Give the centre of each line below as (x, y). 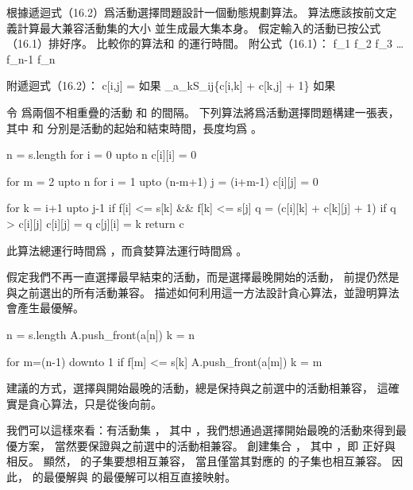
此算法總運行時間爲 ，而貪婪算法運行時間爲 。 (127, 250)
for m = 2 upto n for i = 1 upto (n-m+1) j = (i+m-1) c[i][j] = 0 (162, 181)
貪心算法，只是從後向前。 (95, 403)
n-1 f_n (37, 58)
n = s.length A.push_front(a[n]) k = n (101, 334)
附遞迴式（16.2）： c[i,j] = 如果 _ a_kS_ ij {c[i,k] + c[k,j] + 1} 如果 (171, 85)
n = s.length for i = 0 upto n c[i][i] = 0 (102, 154)
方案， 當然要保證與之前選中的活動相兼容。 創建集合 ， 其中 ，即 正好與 (206, 445)
